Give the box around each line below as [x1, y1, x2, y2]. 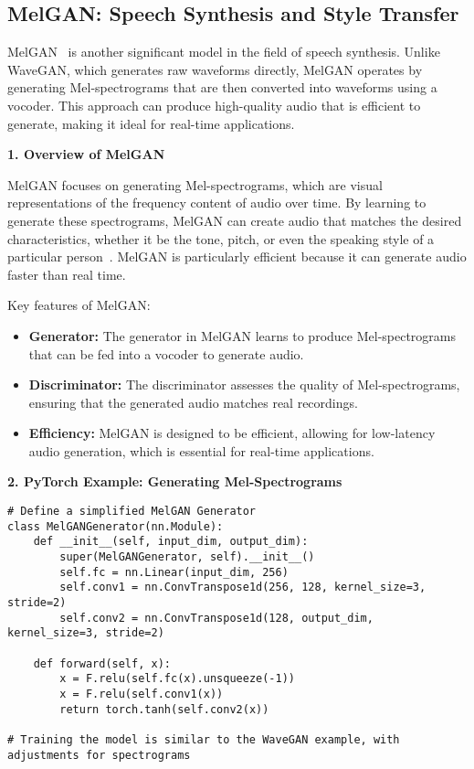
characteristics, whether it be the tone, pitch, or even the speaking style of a [7, 229, 435, 248]
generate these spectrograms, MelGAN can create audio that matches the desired [7, 210, 462, 230]
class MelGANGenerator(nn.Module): [7, 519, 224, 533]
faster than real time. [7, 264, 126, 283]
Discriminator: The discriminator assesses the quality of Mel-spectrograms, [28, 375, 460, 394]
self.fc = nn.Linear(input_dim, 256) [59, 565, 289, 579]
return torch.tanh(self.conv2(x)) [59, 702, 269, 716]
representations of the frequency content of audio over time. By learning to [7, 193, 427, 212]
